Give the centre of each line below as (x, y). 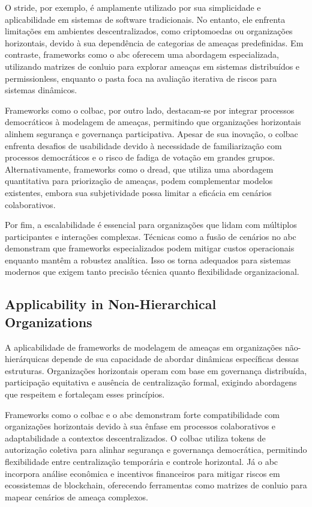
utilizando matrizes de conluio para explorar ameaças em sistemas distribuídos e (152, 66)
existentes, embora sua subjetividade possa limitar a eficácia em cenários (138, 192)
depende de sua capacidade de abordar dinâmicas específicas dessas (175, 359)
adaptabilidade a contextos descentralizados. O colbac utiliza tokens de (135, 438)
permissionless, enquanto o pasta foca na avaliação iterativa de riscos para (141, 78)
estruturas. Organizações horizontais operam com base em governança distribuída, (156, 370)
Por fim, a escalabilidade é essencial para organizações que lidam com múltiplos (151, 225)
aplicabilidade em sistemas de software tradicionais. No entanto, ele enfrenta (145, 19)
